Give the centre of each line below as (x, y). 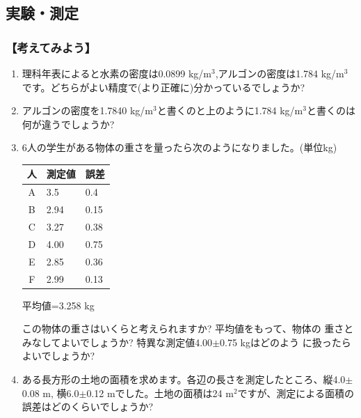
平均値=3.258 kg (58, 305)
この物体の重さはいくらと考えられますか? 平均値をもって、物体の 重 (178, 328)
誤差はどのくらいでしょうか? (87, 407)
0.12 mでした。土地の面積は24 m (160, 393)
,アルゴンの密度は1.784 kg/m (280, 73)
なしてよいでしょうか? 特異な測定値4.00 (122, 342)
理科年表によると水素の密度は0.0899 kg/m (117, 73)
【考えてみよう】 (51, 47)
